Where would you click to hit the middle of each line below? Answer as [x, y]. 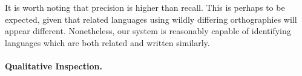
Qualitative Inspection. [54, 66]
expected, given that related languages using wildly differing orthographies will [151, 19]
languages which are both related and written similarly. [107, 42]
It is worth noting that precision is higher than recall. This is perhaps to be [145, 7]
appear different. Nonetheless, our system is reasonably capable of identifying [148, 31]
